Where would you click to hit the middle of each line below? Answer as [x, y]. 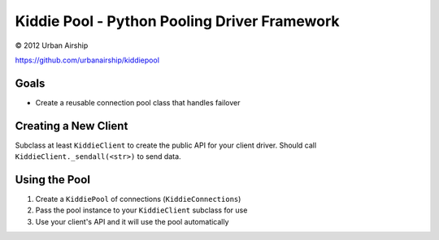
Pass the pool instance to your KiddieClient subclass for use [141, 210]
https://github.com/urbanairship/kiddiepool [87, 60]
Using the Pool [53, 180]
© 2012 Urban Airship [52, 45]
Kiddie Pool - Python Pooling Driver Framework [177, 21]
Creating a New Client [72, 126]
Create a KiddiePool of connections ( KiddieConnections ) [138, 199]
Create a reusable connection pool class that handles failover [138, 102]
